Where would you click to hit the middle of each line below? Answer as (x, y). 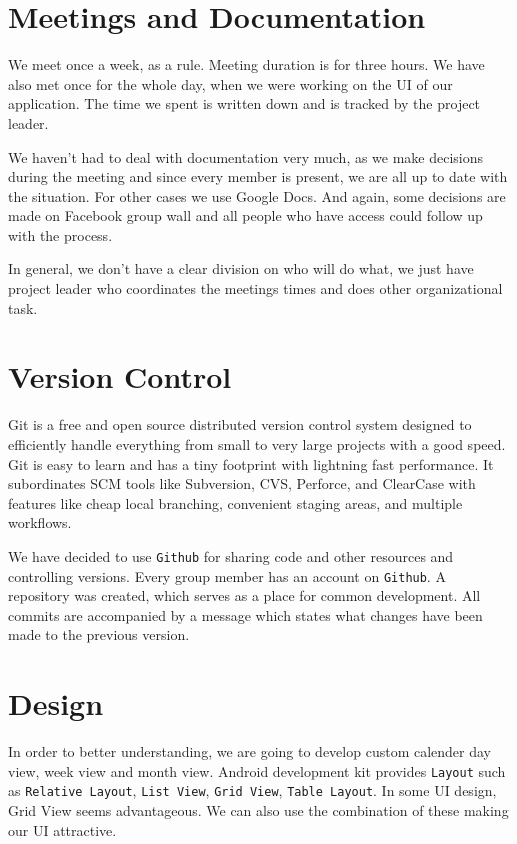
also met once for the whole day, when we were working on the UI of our (230, 83)
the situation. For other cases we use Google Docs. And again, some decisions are (257, 195)
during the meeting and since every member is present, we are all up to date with (258, 176)
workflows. (40, 522)
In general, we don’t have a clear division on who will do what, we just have (241, 268)
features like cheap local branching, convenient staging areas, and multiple (235, 502)
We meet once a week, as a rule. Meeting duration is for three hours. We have (246, 64)
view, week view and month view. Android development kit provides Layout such (257, 770)
